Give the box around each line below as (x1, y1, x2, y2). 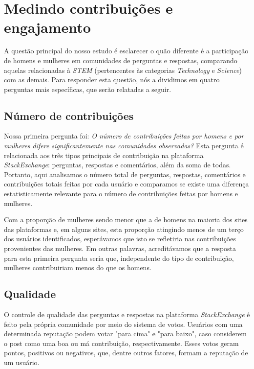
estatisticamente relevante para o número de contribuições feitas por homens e (4, 188, 238, 199)
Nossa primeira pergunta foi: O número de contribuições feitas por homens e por (4, 131, 244, 141)
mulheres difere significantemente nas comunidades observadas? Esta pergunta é (4, 140, 244, 151)
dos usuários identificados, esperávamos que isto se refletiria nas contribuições (4, 233, 236, 244)
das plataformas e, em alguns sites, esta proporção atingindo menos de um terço (4, 224, 244, 234)
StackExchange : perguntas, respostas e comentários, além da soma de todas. (4, 160, 231, 170)
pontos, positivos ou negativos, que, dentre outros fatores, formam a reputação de (4, 347, 248, 358)
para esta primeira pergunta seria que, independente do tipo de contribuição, (4, 253, 234, 263)
